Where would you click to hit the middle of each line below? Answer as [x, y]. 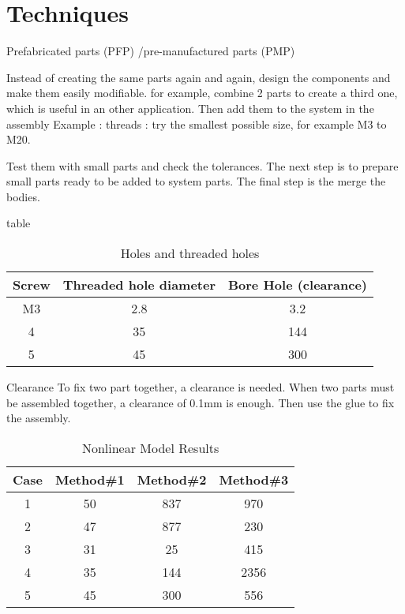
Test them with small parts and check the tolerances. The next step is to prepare [202, 165]
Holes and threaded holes [190, 253]
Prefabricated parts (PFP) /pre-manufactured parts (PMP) [151, 51]
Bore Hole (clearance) [298, 285]
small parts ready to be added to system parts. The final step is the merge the [196, 181]
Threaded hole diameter [139, 285]
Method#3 [254, 479]
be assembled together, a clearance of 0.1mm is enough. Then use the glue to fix [201, 402]
